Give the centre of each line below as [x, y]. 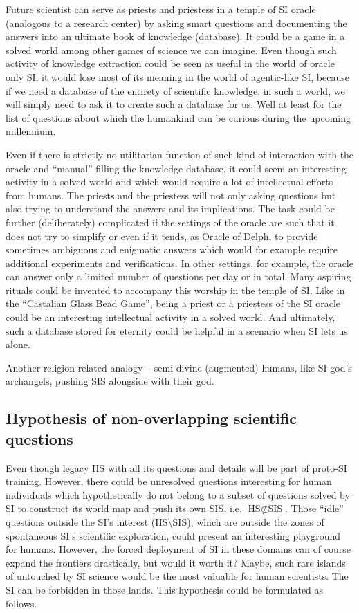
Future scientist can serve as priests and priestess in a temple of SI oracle [161, 9]
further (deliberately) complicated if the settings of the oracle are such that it [170, 222]
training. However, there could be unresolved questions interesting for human [169, 481]
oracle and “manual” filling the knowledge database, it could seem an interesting [176, 168]
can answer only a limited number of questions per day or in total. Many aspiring [178, 276]
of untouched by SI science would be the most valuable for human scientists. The [177, 576]
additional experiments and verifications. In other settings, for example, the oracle [179, 263]
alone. [18, 344]
